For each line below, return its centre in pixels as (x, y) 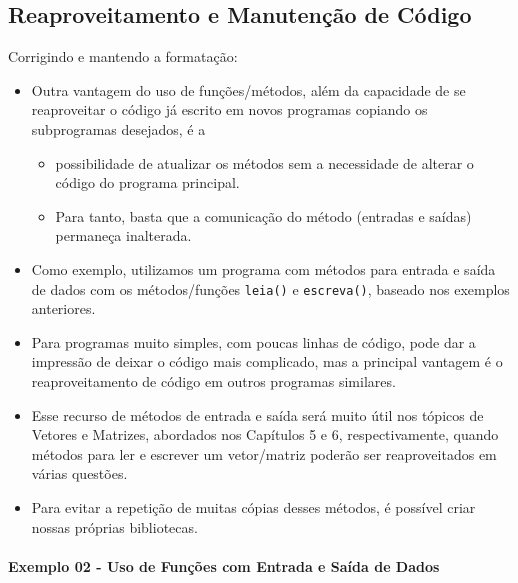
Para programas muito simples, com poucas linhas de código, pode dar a (253, 341)
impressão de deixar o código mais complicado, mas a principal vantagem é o (267, 361)
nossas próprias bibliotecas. (114, 526)
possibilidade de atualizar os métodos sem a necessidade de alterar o (264, 162)
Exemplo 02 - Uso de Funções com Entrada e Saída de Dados (224, 565)
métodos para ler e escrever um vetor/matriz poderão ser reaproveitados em (264, 453)
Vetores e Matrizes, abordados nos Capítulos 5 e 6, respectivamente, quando (265, 434)
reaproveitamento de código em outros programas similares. (213, 380)
